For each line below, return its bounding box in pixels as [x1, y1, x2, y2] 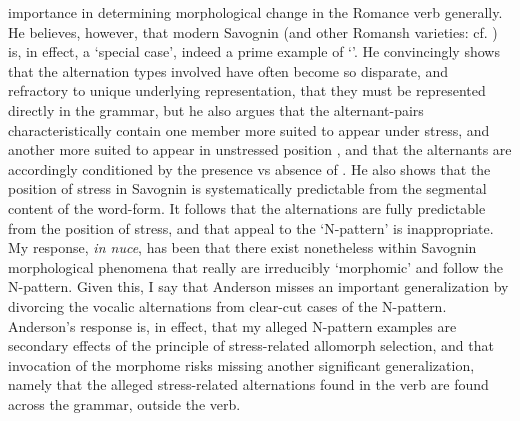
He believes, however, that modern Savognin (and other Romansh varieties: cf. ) [8, 21, 498, 42]
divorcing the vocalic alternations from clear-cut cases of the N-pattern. [8, 295, 447, 316]
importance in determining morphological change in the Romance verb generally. [8, 2, 503, 22]
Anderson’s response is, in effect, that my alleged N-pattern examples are [8, 315, 457, 336]
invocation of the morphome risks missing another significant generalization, [8, 354, 475, 375]
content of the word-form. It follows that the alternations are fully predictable [8, 197, 486, 218]
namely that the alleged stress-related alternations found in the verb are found [8, 374, 489, 395]
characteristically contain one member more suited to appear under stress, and [8, 119, 490, 140]
